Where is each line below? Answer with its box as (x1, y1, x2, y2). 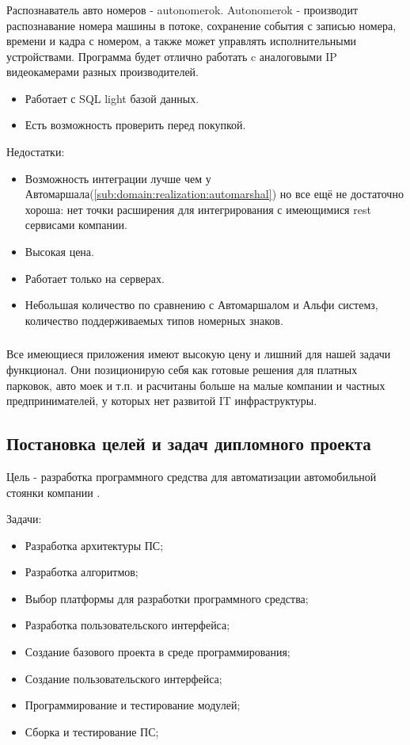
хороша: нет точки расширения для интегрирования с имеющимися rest (25, 201, 371, 217)
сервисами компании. (25, 216, 127, 233)
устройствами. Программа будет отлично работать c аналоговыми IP (6, 48, 337, 64)
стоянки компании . (6, 483, 101, 500)
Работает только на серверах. (25, 269, 165, 286)
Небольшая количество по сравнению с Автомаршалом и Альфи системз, (25, 296, 378, 313)
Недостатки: (6, 143, 65, 160)
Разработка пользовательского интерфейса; (25, 617, 230, 633)
